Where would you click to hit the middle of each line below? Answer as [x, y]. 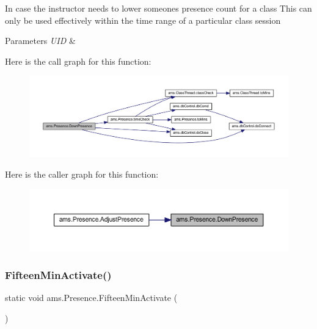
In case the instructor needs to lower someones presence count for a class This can [158, 8]
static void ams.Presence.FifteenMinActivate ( [91, 298]
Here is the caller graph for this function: [82, 174]
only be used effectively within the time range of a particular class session [143, 20]
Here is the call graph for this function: [78, 61]
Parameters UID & [40, 41]
